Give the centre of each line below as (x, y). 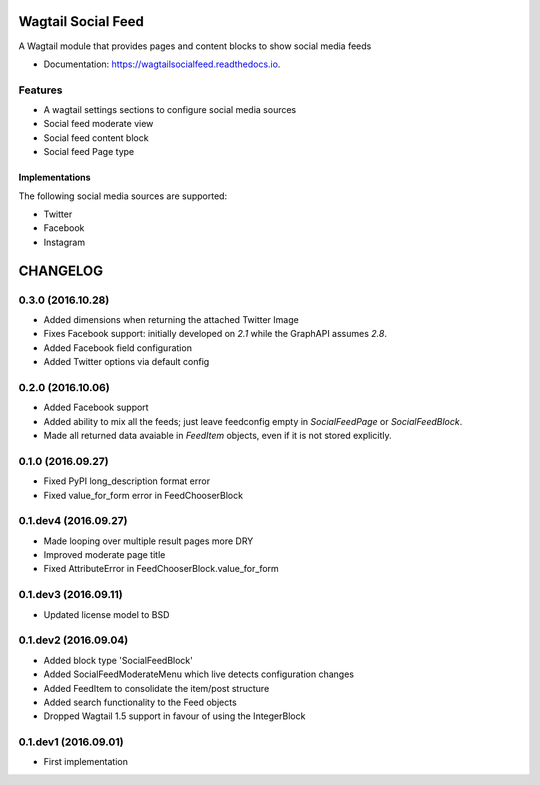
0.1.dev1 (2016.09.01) (71, 742)
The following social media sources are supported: (123, 196)
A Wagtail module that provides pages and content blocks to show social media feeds (195, 46)
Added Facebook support (96, 407)
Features (40, 90)
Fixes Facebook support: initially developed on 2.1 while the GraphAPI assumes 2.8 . (215, 334)
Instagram (64, 242)
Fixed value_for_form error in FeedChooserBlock (143, 495)
